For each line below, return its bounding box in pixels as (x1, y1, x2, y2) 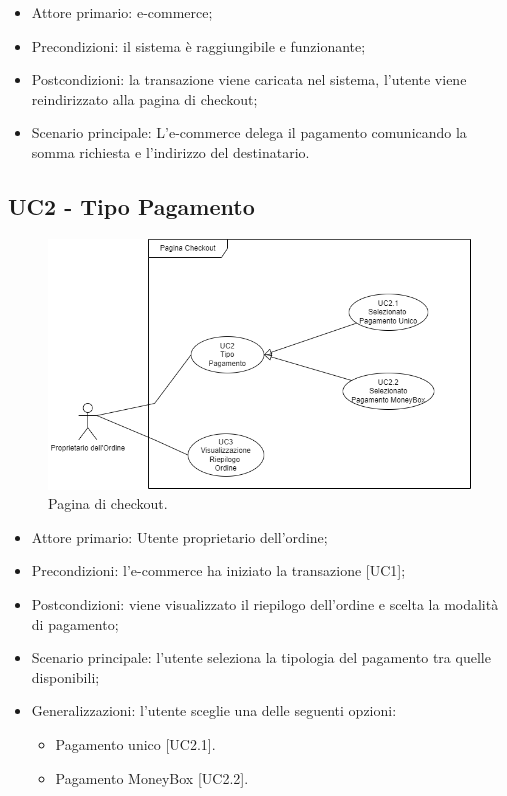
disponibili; (31, 666, 100, 687)
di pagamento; (31, 613, 119, 634)
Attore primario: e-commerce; (31, 2, 213, 22)
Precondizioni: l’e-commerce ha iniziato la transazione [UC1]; (31, 560, 406, 581)
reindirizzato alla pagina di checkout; (31, 88, 258, 109)
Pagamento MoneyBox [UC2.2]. (55, 767, 249, 788)
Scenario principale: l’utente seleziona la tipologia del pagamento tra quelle (31, 647, 491, 668)
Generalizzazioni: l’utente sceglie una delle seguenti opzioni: (31, 700, 397, 721)
